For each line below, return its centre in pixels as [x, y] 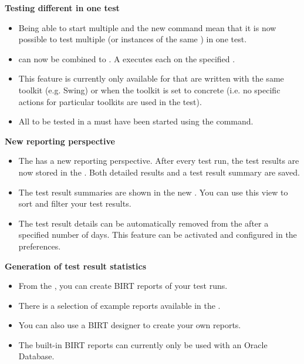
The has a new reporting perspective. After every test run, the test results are [159, 161]
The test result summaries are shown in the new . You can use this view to [153, 192]
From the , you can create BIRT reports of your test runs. [123, 286]
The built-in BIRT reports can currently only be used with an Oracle [143, 344]
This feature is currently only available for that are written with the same [151, 78]
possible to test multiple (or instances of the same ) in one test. [133, 39]
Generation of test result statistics [75, 266]
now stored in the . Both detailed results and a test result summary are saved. [159, 172]
